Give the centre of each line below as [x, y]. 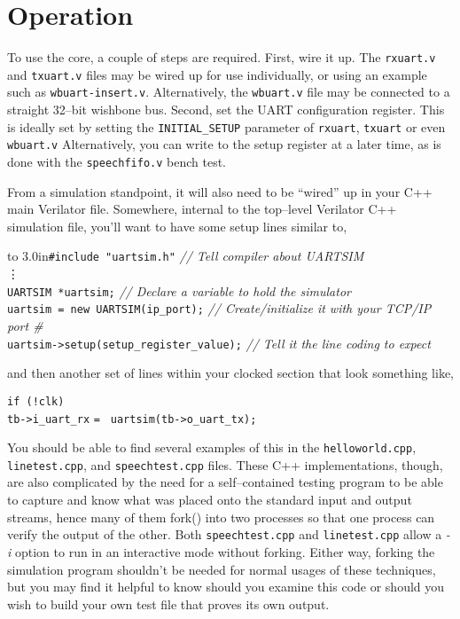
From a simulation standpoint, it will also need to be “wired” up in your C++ [220, 191]
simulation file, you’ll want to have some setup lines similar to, [177, 226]
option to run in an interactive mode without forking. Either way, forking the [225, 551]
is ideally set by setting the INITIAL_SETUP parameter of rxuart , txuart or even [226, 126]
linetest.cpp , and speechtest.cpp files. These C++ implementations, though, [225, 464]
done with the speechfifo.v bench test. [117, 161]
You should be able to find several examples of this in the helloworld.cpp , [212, 447]
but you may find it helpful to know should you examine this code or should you [226, 587]
